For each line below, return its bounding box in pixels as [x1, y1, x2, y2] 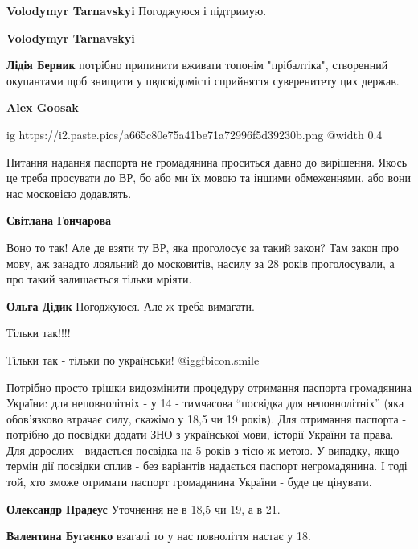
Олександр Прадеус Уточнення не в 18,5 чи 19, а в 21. [6, 500, 281, 517]
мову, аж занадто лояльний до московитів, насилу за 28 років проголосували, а [6, 254, 395, 271]
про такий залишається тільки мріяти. [6, 270, 192, 287]
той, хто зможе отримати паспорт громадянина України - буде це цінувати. [6, 473, 372, 490]
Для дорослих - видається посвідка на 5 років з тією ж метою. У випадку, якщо [6, 441, 400, 458]
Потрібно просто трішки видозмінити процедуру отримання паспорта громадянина [6, 378, 412, 395]
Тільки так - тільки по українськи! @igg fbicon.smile [6, 351, 260, 368]
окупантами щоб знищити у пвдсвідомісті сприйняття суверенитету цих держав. [6, 72, 400, 89]
